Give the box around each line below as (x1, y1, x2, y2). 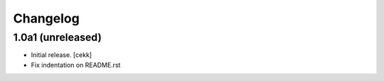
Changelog (13, 11, 80, 26)
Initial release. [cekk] (31, 51, 92, 59)
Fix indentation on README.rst (31, 61, 121, 69)
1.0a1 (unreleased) (13, 31, 102, 44)
